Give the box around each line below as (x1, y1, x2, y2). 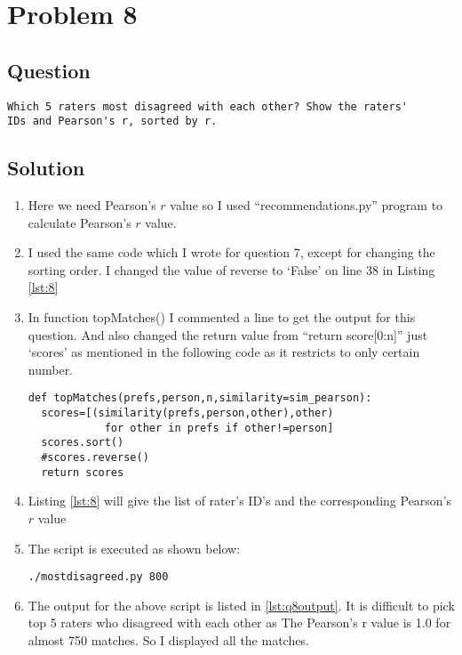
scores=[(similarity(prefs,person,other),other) (41, 407, 334, 420)
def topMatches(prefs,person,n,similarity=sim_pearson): (28, 392, 372, 405)
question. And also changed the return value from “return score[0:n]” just (28, 325, 428, 344)
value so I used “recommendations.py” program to (170, 196, 443, 214)
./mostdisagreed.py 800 (28, 570, 169, 584)
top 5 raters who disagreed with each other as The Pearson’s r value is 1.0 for (28, 613, 451, 632)
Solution (7, 154, 85, 182)
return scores (41, 465, 124, 479)
